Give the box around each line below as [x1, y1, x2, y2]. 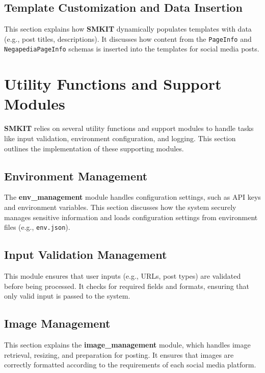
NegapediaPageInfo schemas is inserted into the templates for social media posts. [4, 43, 259, 54]
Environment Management [4, 168, 148, 183]
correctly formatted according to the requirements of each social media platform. [4, 359, 256, 370]
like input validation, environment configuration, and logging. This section [4, 133, 236, 144]
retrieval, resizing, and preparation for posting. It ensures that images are [4, 349, 234, 360]
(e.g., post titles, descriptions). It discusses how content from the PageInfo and [4, 33, 252, 44]
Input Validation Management [4, 247, 167, 262]
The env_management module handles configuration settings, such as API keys [4, 192, 261, 202]
